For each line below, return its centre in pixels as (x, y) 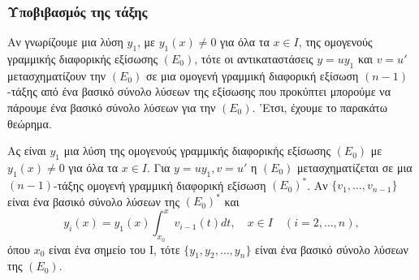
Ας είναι (27, 151)
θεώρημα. (30, 123)
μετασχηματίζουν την (57, 75)
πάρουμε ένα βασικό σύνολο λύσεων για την (112, 107)
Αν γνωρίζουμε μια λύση (65, 42)
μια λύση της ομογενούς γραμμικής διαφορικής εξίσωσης (197, 151)
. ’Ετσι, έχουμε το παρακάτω (320, 107)
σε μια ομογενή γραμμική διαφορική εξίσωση (252, 75)
